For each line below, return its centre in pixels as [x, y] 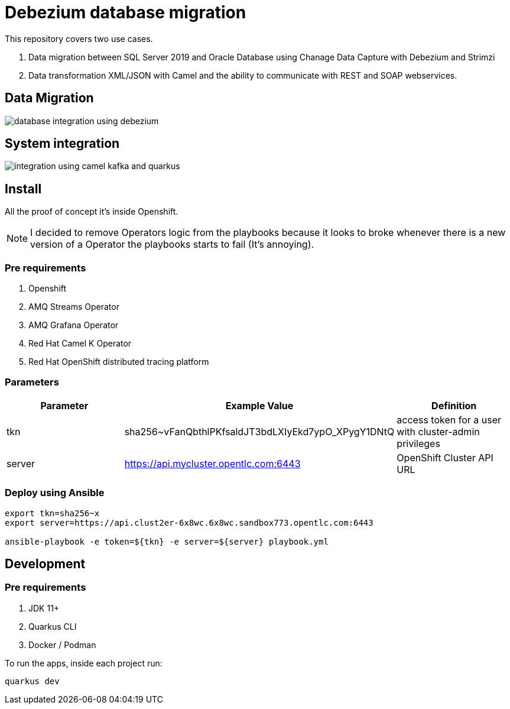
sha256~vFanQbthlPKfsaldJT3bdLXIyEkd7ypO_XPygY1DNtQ [259, 431]
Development [45, 564]
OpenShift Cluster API [445, 457]
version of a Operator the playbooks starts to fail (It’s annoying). [172, 245]
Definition [454, 405]
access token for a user [449, 420]
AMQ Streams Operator [74, 307]
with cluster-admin [438, 431]
